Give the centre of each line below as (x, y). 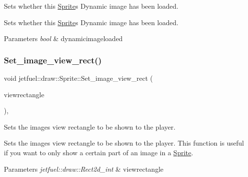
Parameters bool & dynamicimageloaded (63, 38)
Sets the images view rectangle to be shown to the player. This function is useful (124, 143)
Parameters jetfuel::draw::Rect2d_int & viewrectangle (84, 169)
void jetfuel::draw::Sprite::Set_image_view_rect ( (79, 78)
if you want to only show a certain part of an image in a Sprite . (99, 152)
